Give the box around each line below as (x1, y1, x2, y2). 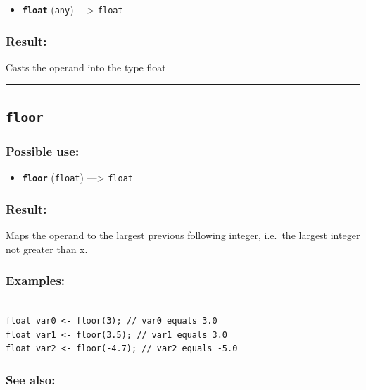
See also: (6, 370, 56, 388)
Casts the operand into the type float (6, 59, 166, 74)
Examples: (6, 272, 65, 289)
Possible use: (6, 142, 80, 159)
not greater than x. (6, 241, 88, 256)
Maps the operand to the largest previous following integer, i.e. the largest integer (6, 227, 360, 242)
